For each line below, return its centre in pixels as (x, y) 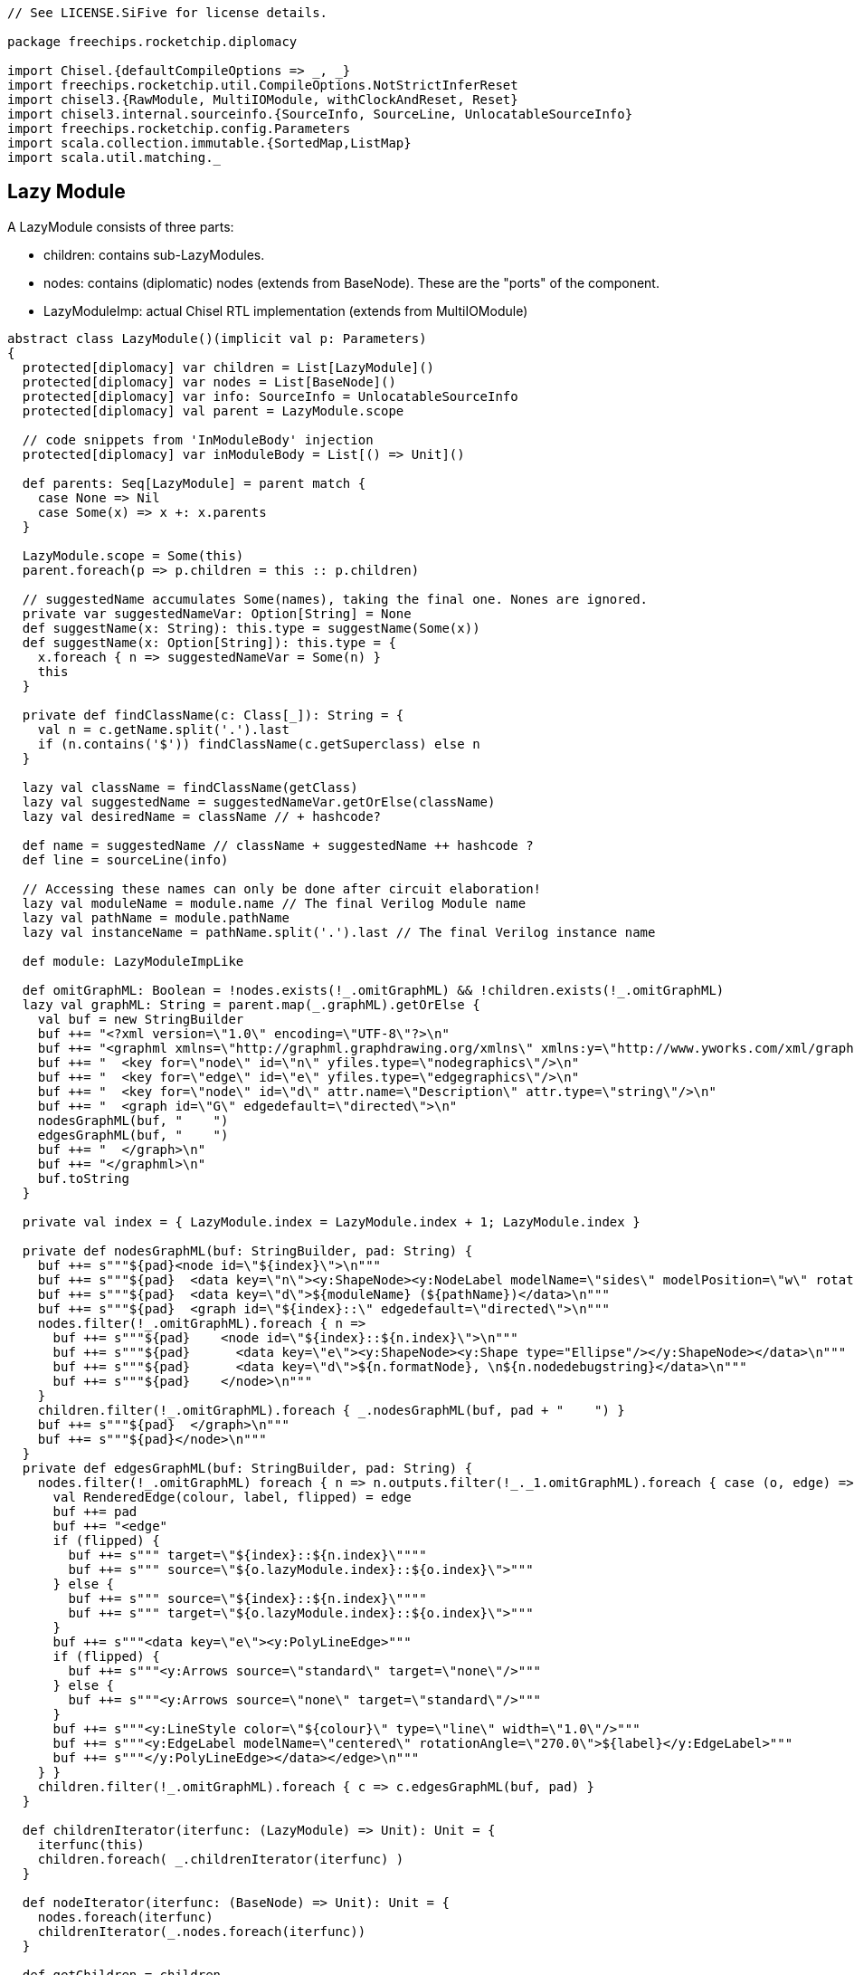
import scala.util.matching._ (114, 157)
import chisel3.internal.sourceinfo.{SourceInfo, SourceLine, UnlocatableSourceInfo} (320, 114)
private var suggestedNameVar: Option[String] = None (217, 613)
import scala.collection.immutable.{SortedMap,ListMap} (209, 143)
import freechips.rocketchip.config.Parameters (179, 129)
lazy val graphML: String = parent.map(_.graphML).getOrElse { (251, 1004)
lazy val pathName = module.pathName (156, 917)
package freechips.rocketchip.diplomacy (152, 42)
